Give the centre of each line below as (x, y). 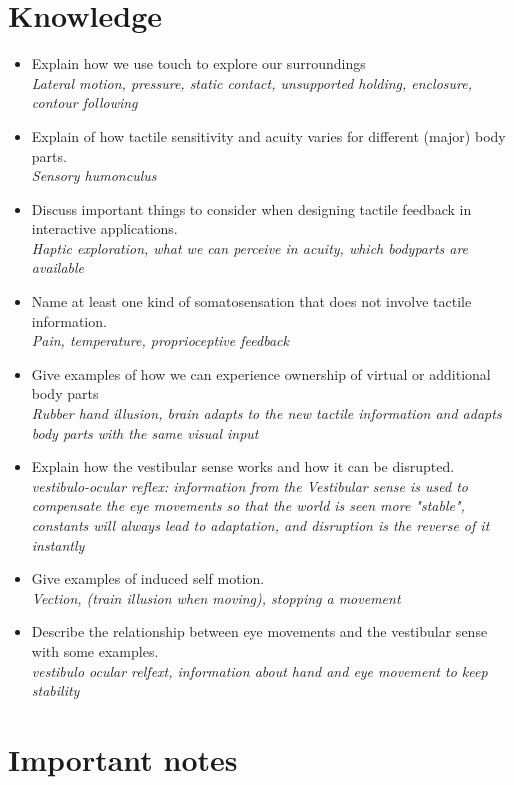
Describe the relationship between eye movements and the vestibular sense (259, 631)
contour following (84, 102)
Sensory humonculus (94, 175)
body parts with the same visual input (145, 432)
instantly (58, 544)
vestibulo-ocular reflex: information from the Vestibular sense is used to (249, 485)
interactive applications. (104, 228)
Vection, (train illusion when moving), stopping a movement (216, 597)
